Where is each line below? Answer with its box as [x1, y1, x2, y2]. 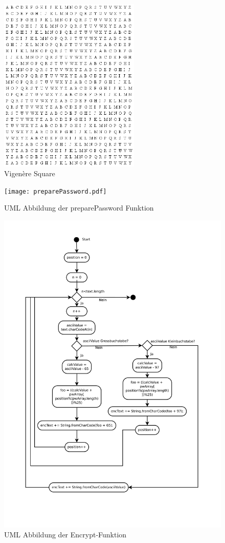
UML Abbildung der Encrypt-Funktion [4, 529, 127, 540]
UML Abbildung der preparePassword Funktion [4, 202, 154, 213]
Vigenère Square [4, 168, 55, 179]
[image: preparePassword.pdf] [4, 187, 107, 195]
